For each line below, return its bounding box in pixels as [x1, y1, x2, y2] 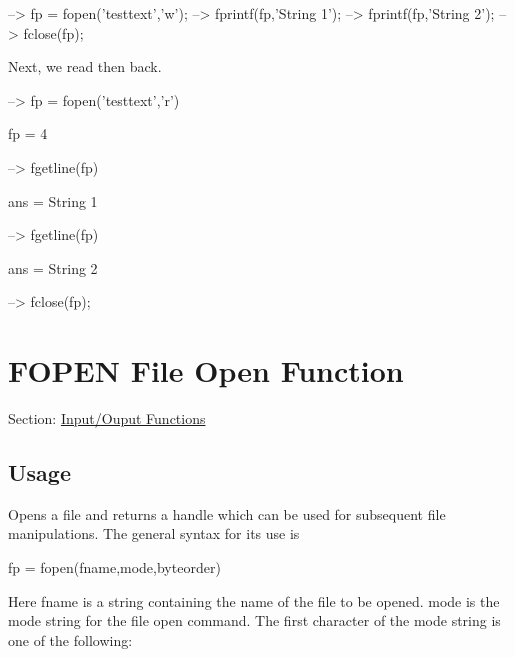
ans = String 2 [8, 257, 98, 278]
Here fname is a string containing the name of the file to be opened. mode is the [8, 590, 500, 611]
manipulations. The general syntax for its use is [8, 523, 300, 544]
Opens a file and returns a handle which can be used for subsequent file [8, 503, 446, 524]
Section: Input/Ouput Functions [8, 408, 206, 429]
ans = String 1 [8, 190, 98, 211]
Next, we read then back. [8, 56, 162, 77]
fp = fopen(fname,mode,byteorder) [8, 557, 221, 578]
